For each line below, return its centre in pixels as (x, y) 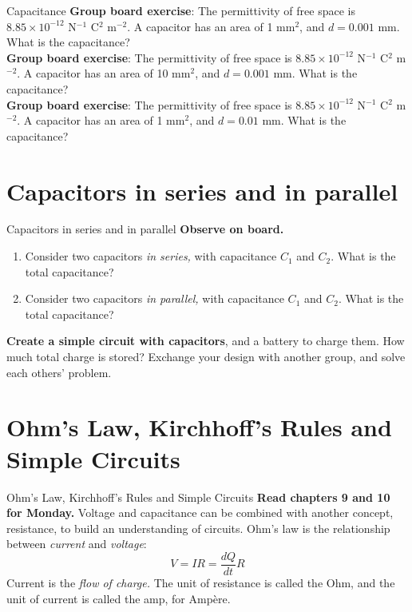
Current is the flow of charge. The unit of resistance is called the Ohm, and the (201, 582)
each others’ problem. (59, 372)
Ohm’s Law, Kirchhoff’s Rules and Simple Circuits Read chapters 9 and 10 (198, 497)
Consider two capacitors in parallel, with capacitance (154, 298)
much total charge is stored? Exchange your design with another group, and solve (206, 357)
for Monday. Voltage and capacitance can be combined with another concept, (200, 513)
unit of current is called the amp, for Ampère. (119, 598)
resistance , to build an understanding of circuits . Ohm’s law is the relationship (198, 528)
